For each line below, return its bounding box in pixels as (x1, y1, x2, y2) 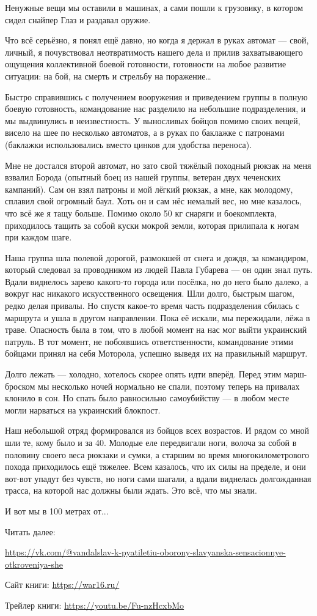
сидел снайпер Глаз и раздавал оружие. (5, 13, 151, 26)
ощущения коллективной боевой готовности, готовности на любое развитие (5, 58, 286, 70)
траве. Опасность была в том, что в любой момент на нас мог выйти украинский (5, 323, 307, 336)
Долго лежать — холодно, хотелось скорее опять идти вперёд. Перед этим (5, 368, 282, 380)
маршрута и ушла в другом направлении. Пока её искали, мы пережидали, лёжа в (5, 311, 310, 324)
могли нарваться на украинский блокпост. (5, 403, 161, 416)
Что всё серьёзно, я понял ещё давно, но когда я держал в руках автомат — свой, (5, 34, 309, 46)
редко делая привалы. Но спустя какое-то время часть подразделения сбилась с (5, 299, 299, 312)
